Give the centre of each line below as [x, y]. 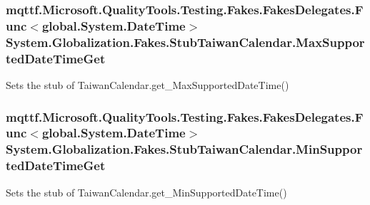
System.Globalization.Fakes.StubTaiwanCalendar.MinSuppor [184, 149]
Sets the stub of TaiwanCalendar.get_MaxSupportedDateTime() [147, 84]
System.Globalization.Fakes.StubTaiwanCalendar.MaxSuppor [185, 42]
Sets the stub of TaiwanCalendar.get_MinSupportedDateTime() [146, 192]
